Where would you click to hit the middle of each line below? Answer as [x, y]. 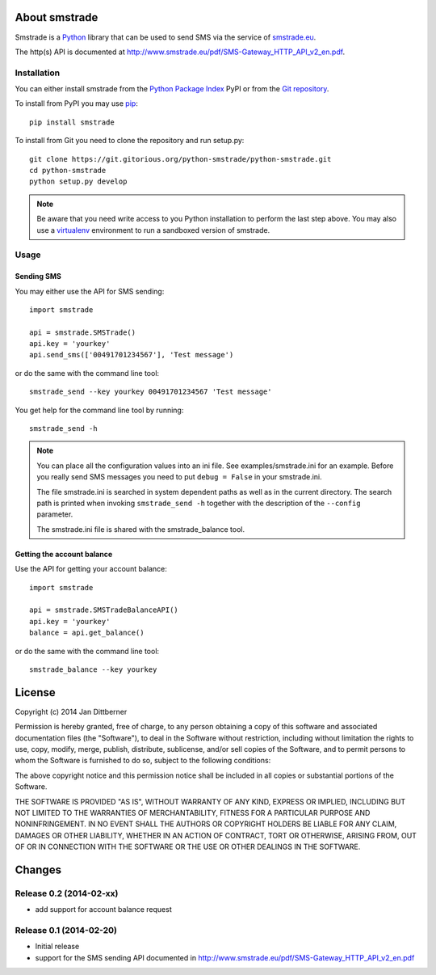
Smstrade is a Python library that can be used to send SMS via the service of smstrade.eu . [166, 37]
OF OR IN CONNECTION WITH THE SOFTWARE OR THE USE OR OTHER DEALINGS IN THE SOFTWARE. [188, 847]
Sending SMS [38, 276]
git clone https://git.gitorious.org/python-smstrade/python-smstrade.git [180, 159]
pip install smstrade [72, 122]
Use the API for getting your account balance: [91, 569]
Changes [38, 869]
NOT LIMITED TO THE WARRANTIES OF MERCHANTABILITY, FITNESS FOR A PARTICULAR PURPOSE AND [193, 812]
